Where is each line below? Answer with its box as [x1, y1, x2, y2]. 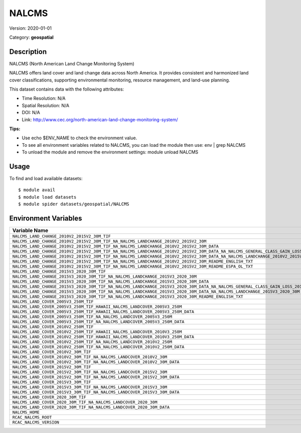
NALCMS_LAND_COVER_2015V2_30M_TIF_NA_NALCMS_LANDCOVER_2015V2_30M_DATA [12, 375, 180, 380]
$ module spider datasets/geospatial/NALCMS [18, 201, 130, 207]
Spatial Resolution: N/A [22, 102, 70, 108]
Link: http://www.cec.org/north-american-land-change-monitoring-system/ [22, 116, 178, 123]
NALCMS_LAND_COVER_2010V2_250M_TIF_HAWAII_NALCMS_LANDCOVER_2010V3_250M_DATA [12, 334, 194, 339]
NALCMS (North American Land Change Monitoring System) [9, 60, 135, 66]
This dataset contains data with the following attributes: [9, 86, 124, 93]
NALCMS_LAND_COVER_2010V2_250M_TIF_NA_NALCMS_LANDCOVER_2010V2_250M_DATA [12, 344, 185, 350]
